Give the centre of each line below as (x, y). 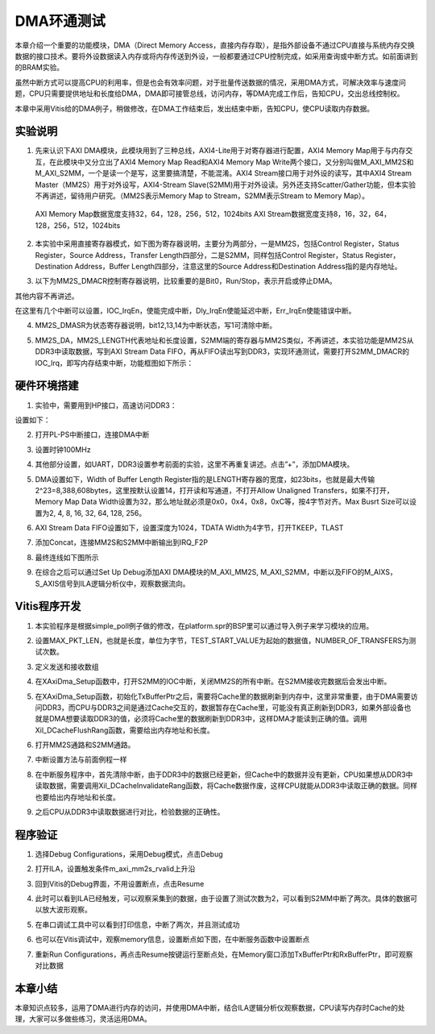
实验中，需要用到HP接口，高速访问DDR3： (106, 405)
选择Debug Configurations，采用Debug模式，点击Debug (129, 853)
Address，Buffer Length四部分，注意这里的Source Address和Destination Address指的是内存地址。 (238, 266)
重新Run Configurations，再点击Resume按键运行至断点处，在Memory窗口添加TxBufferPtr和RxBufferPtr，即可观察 (224, 954)
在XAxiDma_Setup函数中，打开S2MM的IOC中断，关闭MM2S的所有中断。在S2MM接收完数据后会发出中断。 (213, 682)
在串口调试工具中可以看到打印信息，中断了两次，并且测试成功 (137, 924)
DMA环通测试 (60, 21)
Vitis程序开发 (48, 606)
